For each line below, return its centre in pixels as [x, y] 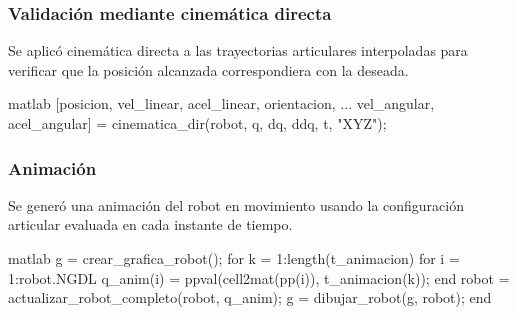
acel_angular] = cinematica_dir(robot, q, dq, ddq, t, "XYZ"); [197, 123]
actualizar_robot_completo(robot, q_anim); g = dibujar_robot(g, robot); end [250, 297]
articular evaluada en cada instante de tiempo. [150, 224]
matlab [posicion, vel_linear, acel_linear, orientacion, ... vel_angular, [221, 103]
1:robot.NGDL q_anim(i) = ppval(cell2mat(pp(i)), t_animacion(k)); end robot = [259, 277]
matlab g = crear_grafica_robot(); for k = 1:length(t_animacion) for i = [234, 258]
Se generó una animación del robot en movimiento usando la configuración [236, 204]
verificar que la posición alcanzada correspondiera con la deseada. [208, 69]
